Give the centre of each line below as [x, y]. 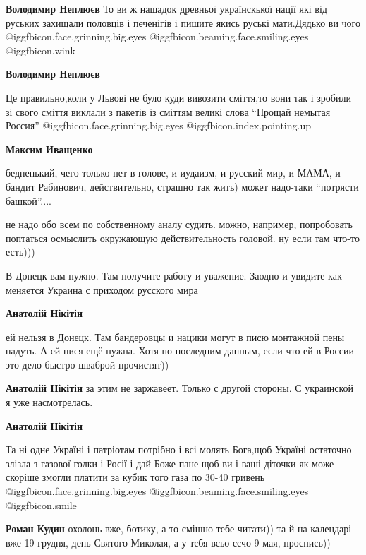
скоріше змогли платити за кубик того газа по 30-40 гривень [135, 477]
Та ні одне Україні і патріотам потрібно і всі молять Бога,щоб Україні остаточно [179, 449]
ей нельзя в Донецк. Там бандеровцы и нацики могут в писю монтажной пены [175, 336]
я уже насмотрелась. [49, 402]
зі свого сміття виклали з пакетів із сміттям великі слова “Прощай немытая [168, 111]
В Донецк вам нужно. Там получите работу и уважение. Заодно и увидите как [174, 275]
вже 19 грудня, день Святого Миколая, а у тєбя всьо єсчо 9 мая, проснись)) [168, 542]
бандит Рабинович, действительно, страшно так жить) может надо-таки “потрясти [182, 186]
